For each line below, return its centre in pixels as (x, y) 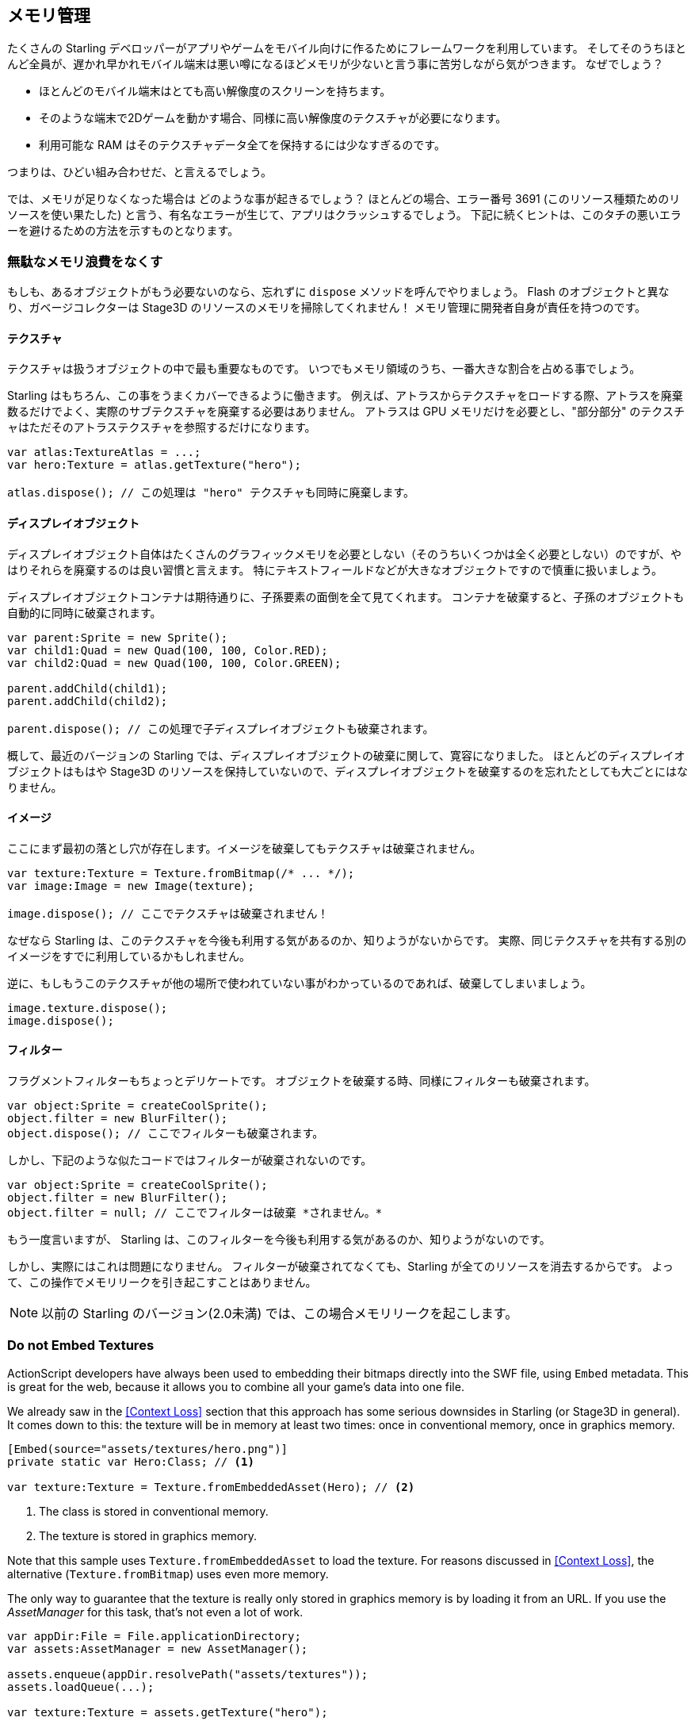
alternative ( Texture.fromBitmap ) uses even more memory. (168, 1574)
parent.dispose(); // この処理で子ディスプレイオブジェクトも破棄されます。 (221, 728)
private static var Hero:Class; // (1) (131, 1461)
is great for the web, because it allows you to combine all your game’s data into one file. (236, 1386)
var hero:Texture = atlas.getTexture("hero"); (154, 465)
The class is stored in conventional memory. (154, 1511)
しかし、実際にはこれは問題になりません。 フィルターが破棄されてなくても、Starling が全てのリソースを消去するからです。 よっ (340, 1267)
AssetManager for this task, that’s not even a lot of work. (155, 1612)
